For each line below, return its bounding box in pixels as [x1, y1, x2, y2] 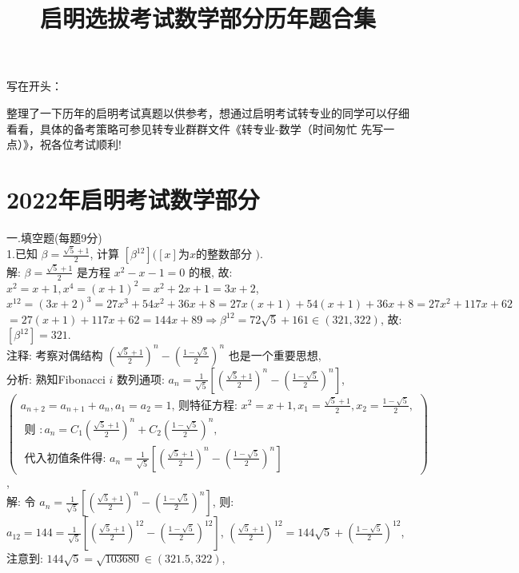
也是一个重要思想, [228, 346, 321, 363]
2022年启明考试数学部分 [6, 182, 260, 215]
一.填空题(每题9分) [6, 229, 102, 245]
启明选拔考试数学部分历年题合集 [39, 2, 376, 34]
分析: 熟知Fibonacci [6, 370, 106, 387]
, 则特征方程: [171, 400, 238, 412]
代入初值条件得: [24, 452, 106, 464]
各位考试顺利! [50, 136, 122, 153]
